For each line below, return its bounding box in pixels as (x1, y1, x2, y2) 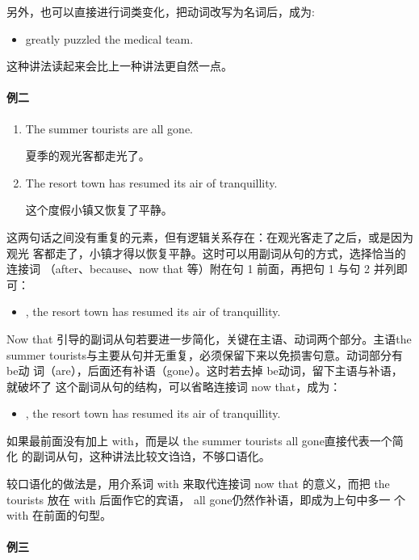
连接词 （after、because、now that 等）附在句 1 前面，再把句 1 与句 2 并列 (6, 260, 396, 277)
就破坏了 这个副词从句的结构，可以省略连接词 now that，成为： (6, 377, 341, 394)
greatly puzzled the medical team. (25, 30, 194, 47)
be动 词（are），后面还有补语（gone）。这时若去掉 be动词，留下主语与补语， (6, 362, 403, 379)
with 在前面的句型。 (6, 507, 111, 524)
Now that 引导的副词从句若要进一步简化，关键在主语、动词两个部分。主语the (6, 330, 412, 347)
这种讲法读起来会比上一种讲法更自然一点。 (6, 57, 233, 74)
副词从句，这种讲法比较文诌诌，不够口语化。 (32, 448, 270, 465)
